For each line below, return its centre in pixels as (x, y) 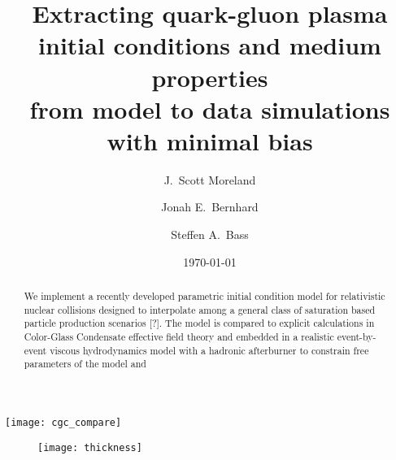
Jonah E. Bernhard (210, 207)
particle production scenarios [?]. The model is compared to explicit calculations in (199, 323)
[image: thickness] (90, 447)
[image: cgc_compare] (63, 422)
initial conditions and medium (210, 45)
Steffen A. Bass (210, 234)
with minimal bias (210, 140)
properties (210, 77)
